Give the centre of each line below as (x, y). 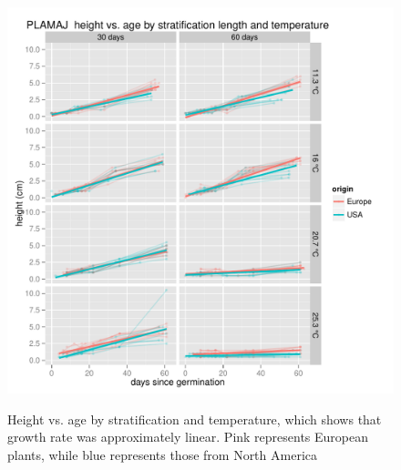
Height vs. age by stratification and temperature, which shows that (195, 419)
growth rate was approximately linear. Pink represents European (188, 437)
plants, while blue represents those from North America (162, 454)
